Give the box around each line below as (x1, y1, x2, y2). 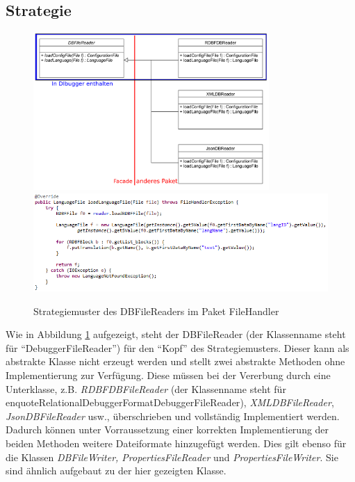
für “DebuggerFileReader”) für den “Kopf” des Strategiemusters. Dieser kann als (6, 340, 349, 355)
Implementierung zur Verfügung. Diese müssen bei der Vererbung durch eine (6, 367, 331, 382)
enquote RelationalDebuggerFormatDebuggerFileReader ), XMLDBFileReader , (6, 395, 334, 410)
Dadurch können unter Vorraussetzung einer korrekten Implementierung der (6, 422, 329, 437)
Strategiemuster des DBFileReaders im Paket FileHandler (33, 303, 279, 318)
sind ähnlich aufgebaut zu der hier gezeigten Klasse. (6, 463, 226, 478)
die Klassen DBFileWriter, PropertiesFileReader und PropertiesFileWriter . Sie (6, 449, 338, 464)
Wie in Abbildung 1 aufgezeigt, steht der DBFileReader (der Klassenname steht (6, 327, 346, 342)
